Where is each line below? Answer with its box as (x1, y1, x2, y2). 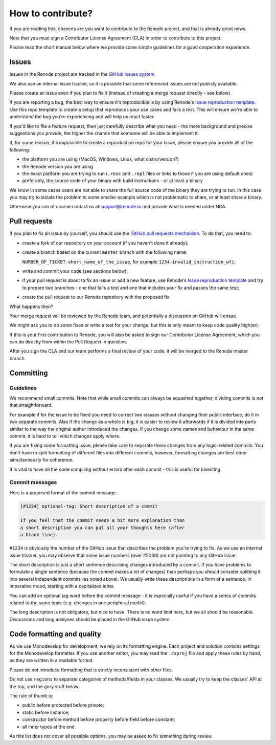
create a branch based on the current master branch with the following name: (22, 249, 188, 255)
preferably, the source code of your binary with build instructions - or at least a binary (22, 178, 203, 184)
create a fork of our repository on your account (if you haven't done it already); (22, 239, 189, 246)
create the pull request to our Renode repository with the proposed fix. (22, 294, 171, 300)
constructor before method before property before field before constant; (22, 716, 175, 722)
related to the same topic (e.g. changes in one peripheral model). (9, 599, 147, 606)
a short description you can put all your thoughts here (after (20, 524, 185, 531)
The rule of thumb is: (9, 692, 54, 698)
